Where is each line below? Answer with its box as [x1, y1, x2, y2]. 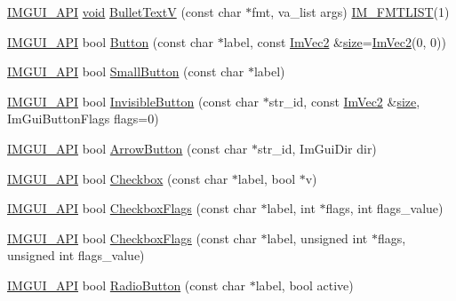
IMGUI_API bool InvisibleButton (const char [7, 91, 260, 110]
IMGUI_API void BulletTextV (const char [7, 3, 242, 20]
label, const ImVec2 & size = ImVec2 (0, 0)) [223, 32, 446, 51]
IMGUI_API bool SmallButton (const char [7, 62, 244, 81]
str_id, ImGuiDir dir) [257, 139, 377, 157]
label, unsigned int [267, 228, 368, 247]
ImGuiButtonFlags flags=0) [7, 109, 159, 128]
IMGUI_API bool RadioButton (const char [7, 275, 246, 294]
